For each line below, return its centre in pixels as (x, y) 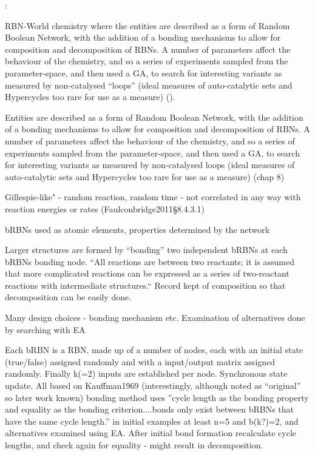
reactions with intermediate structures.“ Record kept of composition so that (145, 285)
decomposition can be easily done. (68, 297)
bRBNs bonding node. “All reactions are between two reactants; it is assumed (150, 261)
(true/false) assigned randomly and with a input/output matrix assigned (140, 361)
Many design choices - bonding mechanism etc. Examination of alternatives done (155, 318)
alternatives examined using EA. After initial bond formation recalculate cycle (151, 433)
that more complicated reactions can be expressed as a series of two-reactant (147, 273)
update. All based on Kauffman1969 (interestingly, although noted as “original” (153, 386)
